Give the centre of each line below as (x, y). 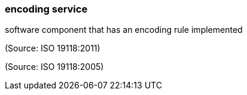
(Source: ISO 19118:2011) (53, 48)
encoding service (46, 9)
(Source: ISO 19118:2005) (54, 67)
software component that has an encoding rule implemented (124, 30)
